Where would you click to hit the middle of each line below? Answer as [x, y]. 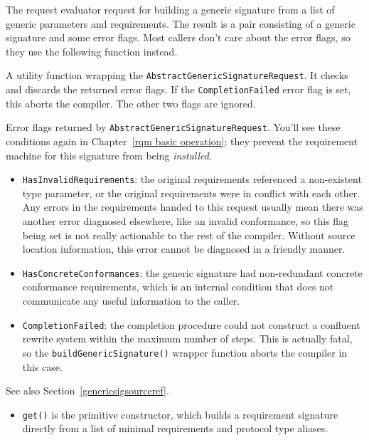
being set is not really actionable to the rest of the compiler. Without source [189, 235]
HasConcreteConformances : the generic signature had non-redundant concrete [192, 272]
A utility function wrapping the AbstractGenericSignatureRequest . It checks [177, 75]
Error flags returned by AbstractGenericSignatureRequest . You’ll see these [173, 127]
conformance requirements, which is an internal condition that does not [178, 287]
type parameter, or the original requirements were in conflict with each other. [191, 193]
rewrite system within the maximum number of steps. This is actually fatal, [187, 339]
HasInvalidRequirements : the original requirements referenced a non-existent [192, 179]
